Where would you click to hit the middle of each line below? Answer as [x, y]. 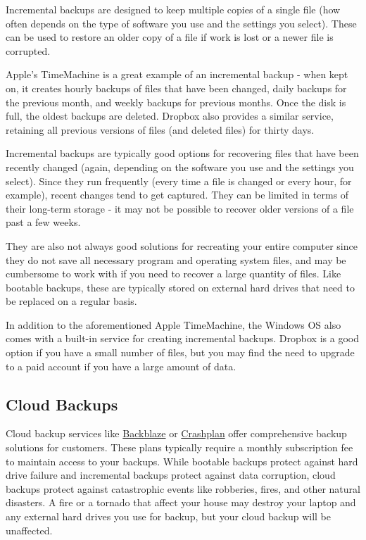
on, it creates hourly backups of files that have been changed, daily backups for [176, 88]
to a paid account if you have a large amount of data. [121, 366]
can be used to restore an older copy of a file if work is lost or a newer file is [170, 37]
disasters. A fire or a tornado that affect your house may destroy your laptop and [181, 502]
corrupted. [28, 50]
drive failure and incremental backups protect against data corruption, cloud [171, 475]
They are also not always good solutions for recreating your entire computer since [182, 245]
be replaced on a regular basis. [71, 301]
